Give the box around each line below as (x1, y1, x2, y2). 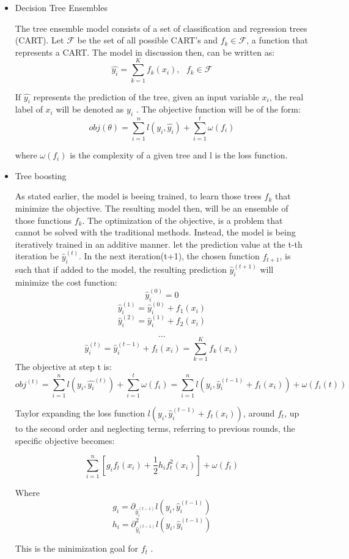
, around (243, 406, 275, 419)
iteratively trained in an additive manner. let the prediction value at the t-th (15, 237, 303, 250)
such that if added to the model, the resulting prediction (15, 263, 227, 276)
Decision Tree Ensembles (15, 1, 108, 13)
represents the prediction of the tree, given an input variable (33, 90, 259, 103)
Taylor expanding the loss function (15, 406, 145, 419)
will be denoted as (56, 103, 124, 116)
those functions (15, 213, 72, 226)
